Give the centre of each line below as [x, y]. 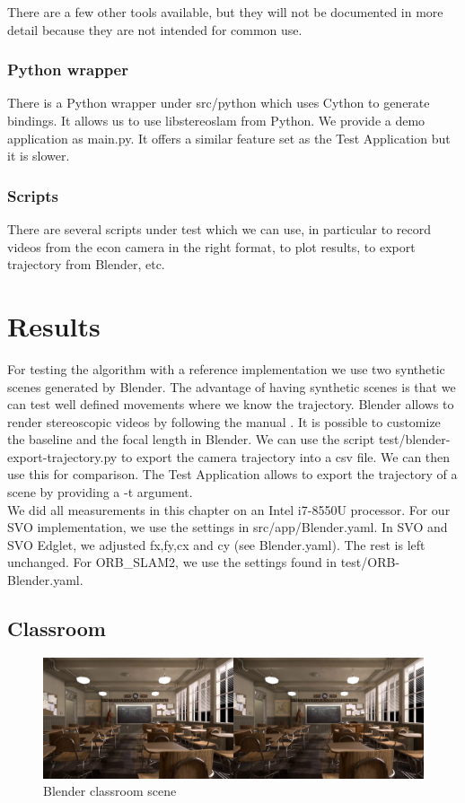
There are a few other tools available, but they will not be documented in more [225, 12]
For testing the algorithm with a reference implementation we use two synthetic [226, 368]
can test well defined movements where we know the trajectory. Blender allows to [231, 404]
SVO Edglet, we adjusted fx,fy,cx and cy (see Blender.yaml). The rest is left [216, 544]
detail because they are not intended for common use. [155, 29]
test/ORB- [370, 562]
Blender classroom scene [110, 791]
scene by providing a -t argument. [100, 492]
